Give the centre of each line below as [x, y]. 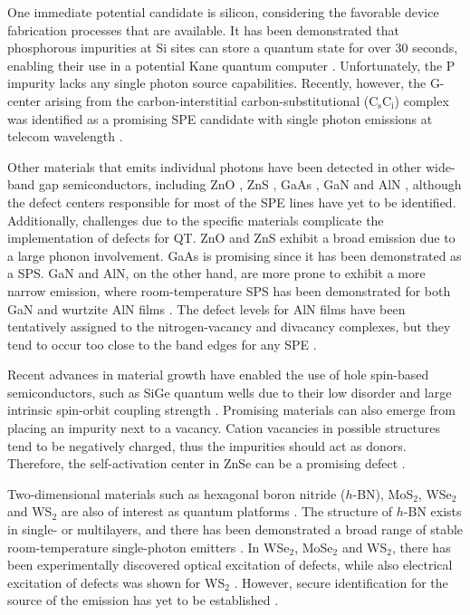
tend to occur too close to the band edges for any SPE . [162, 344]
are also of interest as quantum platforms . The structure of [227, 511]
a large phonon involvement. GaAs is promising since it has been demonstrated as [235, 255]
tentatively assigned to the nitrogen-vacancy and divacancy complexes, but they [229, 327]
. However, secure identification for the [341, 582]
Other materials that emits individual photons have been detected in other [215, 166]
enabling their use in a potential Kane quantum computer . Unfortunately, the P [231, 65]
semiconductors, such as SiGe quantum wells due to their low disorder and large [230, 392]
